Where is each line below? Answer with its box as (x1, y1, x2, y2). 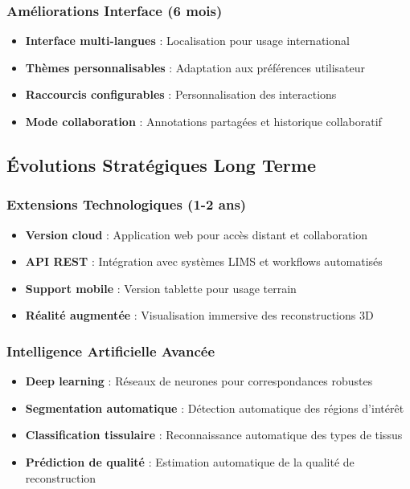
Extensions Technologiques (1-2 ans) (6, 194, 247, 214)
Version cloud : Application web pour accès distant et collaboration (25, 226, 368, 242)
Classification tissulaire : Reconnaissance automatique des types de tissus (25, 426, 403, 443)
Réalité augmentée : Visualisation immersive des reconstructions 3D (25, 307, 374, 324)
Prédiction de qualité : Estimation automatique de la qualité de (25, 453, 355, 470)
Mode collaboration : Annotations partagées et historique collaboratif (25, 113, 382, 129)
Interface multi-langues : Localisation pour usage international (25, 32, 350, 49)
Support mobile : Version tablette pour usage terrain (25, 279, 297, 296)
